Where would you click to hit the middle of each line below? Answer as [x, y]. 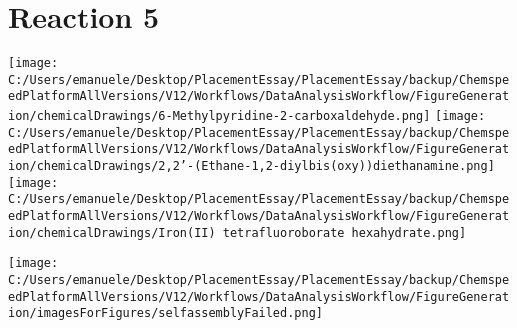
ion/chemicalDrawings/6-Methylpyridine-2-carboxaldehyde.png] [219, 116]
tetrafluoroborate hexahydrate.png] [344, 232]
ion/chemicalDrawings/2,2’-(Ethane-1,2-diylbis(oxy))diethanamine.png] [251, 166]
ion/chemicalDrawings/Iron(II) [112, 232]
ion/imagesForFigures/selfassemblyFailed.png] [165, 313]
